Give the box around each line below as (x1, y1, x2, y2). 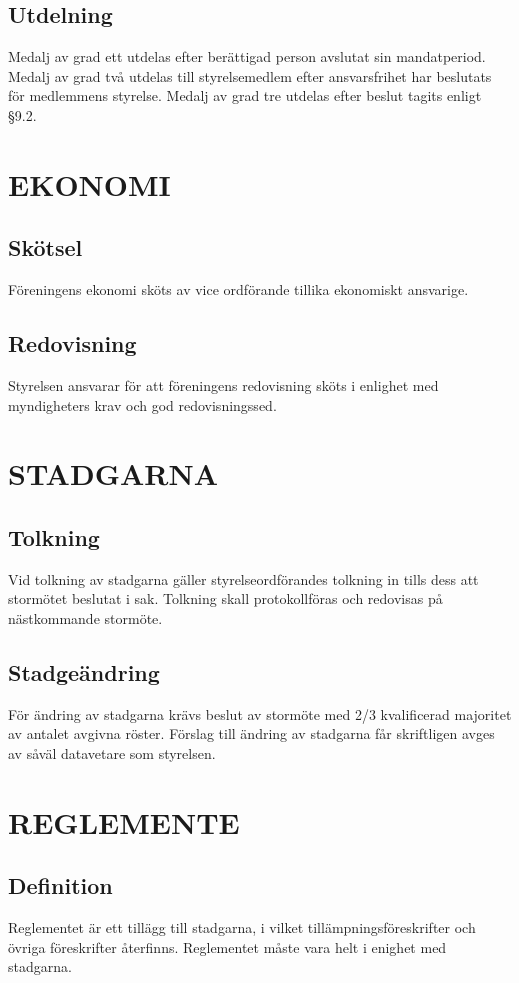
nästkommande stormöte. (8, 607, 163, 628)
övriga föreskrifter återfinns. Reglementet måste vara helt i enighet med (8, 936, 447, 957)
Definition (8, 870, 113, 901)
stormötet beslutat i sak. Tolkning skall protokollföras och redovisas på (8, 588, 443, 609)
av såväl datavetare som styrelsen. (8, 742, 216, 763)
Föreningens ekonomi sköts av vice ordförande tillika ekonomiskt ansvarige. (8, 279, 469, 300)
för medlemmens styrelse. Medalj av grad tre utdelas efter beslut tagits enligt (8, 85, 482, 106)
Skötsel (8, 232, 83, 263)
